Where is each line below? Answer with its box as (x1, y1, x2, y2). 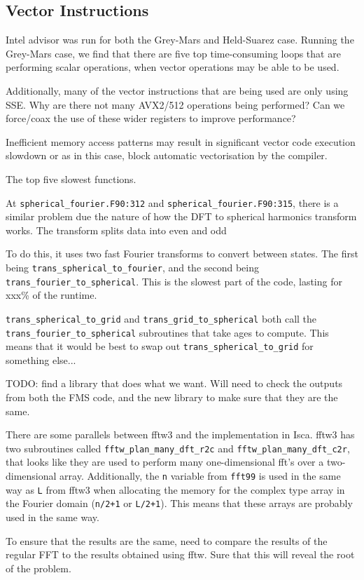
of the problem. (6, 560, 71, 575)
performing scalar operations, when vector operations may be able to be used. (6, 60, 339, 74)
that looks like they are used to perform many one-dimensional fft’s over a (6, 454, 324, 469)
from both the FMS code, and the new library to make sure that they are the (6, 390, 338, 405)
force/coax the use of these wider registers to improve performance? (6, 111, 296, 126)
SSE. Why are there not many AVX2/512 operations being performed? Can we (6, 97, 345, 112)
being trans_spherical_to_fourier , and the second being (6, 259, 260, 274)
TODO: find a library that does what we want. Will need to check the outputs (6, 376, 343, 391)
